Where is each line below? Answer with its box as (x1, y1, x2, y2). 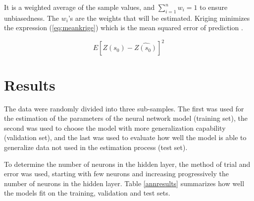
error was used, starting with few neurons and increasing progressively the (4, 168, 229, 179)
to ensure (200, 2, 228, 12)
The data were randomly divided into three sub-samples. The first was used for (4, 103, 244, 113)
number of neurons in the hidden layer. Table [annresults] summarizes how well (4, 178, 245, 188)
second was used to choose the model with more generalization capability (4, 122, 226, 133)
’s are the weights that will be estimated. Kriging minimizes (68, 12, 250, 23)
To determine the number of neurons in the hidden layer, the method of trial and (4, 158, 251, 169)
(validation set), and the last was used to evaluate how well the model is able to (4, 132, 247, 143)
